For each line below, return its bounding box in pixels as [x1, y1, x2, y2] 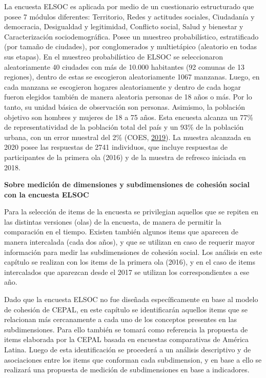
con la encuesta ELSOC [4, 189, 89, 200]
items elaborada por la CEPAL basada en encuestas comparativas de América [4, 334, 249, 345]
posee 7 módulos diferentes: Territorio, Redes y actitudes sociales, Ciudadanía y [4, 11, 255, 22]
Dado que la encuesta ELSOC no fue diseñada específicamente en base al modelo [4, 294, 258, 305]
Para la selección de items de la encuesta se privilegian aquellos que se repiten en [4, 206, 259, 217]
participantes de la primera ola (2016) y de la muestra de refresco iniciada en [4, 151, 246, 162]
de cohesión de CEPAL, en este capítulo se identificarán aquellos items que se [4, 304, 248, 314]
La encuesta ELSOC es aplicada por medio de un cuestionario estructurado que [4, 1, 254, 11]
